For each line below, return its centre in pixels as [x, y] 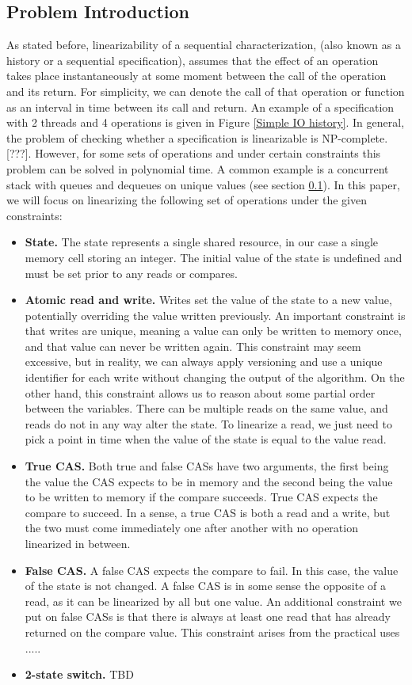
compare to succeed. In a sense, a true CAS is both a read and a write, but [208, 512]
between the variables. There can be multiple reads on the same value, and [206, 408]
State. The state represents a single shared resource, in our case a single [201, 242]
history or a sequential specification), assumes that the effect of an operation [193, 60]
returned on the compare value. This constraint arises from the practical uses [212, 632]
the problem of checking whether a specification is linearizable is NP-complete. [197, 137]
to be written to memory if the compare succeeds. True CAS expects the [201, 497]
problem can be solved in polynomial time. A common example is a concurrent [198, 168]
